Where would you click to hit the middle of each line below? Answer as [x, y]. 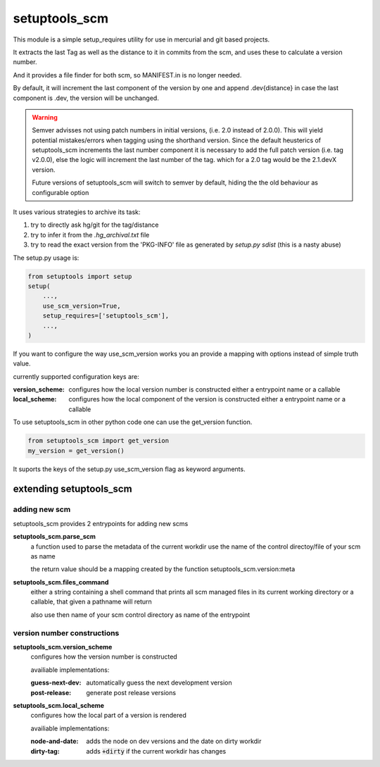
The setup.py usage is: [46, 258]
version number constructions [66, 632]
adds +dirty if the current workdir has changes [156, 751]
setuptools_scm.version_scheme [63, 647]
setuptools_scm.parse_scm [55, 537]
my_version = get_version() [76, 450]
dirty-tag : [45, 751]
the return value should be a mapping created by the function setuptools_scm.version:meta [163, 569]
